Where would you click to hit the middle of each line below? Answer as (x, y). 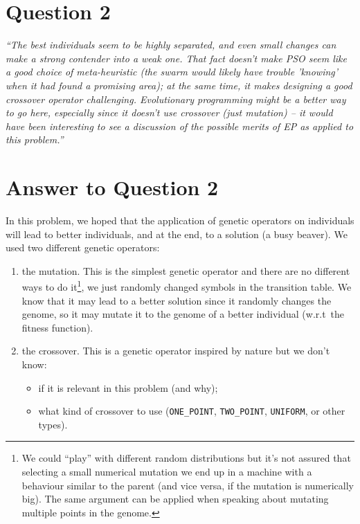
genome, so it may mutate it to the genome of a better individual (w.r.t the (183, 314)
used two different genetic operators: (83, 247)
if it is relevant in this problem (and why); (128, 387)
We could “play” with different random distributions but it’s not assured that (186, 458)
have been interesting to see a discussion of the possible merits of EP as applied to (180, 126)
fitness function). (57, 327)
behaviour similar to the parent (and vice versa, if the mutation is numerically (188, 485)
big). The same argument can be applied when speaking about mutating (175, 499)
